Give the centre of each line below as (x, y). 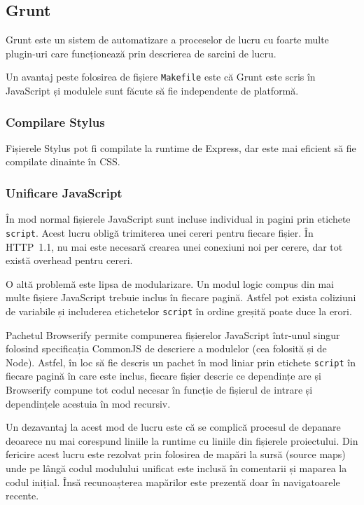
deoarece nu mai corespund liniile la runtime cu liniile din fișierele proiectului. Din (182, 440)
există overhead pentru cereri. (69, 260)
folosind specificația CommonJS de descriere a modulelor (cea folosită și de (166, 348)
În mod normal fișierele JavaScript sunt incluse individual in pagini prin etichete (178, 219)
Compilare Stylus (55, 122)
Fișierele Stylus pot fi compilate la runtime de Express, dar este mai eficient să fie (181, 147)
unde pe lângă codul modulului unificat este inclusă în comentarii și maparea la (176, 468)
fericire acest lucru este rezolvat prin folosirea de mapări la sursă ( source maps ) (176, 454)
